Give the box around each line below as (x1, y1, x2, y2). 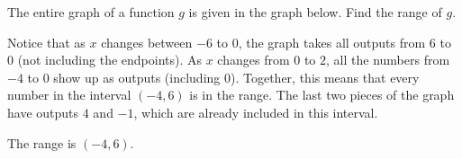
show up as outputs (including (53, 67, 221, 86)
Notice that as (7, 32, 86, 51)
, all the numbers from (326, 50, 450, 69)
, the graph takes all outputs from (238, 32, 426, 51)
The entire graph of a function (7, 3, 175, 21)
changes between (101, 32, 193, 51)
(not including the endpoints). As (17, 50, 203, 69)
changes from (217, 50, 290, 69)
